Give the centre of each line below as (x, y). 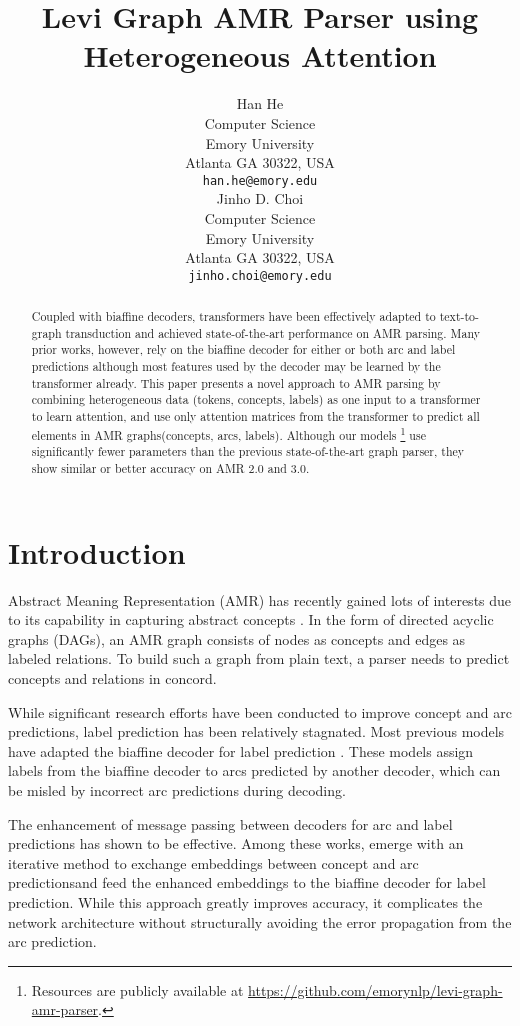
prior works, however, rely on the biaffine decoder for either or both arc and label (243, 349)
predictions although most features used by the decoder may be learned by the (236, 366)
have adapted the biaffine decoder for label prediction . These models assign (241, 750)
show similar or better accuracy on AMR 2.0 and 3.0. (170, 468)
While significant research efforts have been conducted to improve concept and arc (260, 711)
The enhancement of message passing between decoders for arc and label (230, 823)
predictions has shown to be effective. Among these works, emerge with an (236, 843)
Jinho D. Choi (260, 198)
